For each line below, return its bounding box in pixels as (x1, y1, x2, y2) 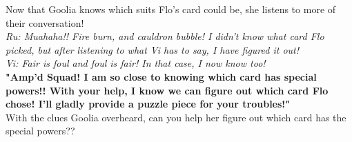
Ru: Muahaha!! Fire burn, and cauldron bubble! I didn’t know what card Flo (6, 29, 324, 43)
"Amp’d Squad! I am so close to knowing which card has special (6, 69, 317, 83)
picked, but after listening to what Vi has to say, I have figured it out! (6, 42, 299, 57)
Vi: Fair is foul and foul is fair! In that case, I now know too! (6, 56, 266, 70)
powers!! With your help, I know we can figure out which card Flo (6, 83, 329, 97)
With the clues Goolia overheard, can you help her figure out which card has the (6, 110, 346, 124)
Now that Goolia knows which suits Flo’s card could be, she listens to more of (6, 2, 336, 16)
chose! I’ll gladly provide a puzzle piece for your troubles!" (6, 97, 290, 111)
